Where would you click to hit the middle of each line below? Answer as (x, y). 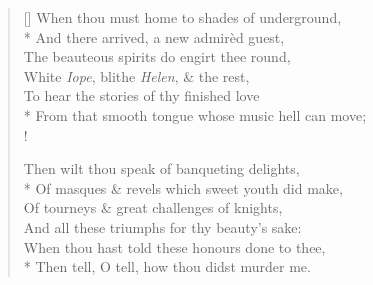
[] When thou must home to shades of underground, (182, 17)
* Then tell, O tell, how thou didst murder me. (167, 266)
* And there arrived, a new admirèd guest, (154, 36)
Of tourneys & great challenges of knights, (153, 207)
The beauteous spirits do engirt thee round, (157, 56)
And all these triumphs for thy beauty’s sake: (162, 226)
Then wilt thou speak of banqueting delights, (161, 168)
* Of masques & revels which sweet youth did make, (183, 187)
